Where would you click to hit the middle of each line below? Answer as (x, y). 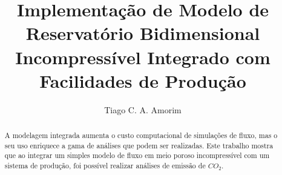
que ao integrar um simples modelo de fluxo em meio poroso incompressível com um (137, 155)
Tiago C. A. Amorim (143, 109)
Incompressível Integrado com (143, 57)
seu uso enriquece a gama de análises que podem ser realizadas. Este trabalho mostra (139, 145)
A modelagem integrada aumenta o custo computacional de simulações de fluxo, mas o (141, 135)
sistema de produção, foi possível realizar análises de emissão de (105, 166)
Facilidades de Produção (143, 80)
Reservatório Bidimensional (143, 33)
